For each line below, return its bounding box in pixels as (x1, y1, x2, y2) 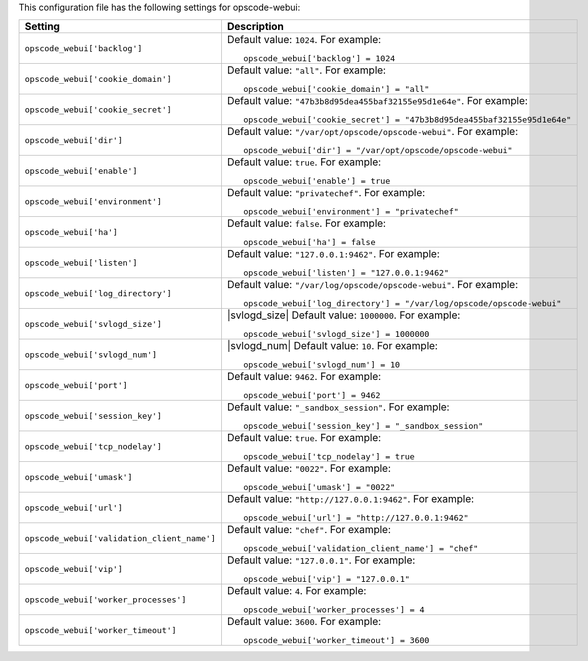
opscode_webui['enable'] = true (243, 176, 391, 187)
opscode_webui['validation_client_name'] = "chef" (243, 543, 479, 554)
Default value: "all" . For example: (226, 63, 387, 77)
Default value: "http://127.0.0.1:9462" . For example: (226, 492, 475, 506)
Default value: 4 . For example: (226, 584, 367, 598)
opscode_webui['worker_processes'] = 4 (243, 605, 425, 615)
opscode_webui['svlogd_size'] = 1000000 (243, 329, 430, 340)
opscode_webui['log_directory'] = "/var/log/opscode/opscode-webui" (243, 298, 562, 309)
